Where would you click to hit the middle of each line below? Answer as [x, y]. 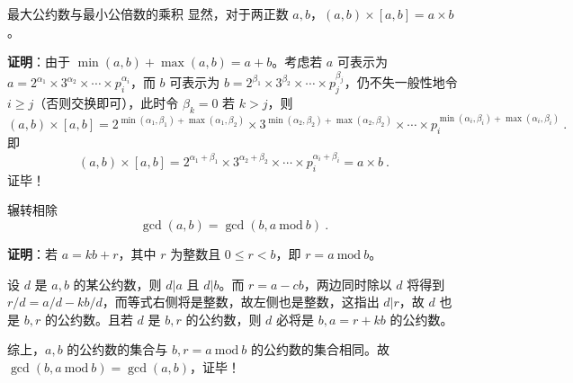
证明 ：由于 [39, 62]
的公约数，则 [224, 319]
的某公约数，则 [117, 284]
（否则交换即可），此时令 [106, 102]
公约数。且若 [95, 319]
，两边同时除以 [348, 284]
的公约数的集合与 [117, 349]
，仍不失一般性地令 [401, 82]
